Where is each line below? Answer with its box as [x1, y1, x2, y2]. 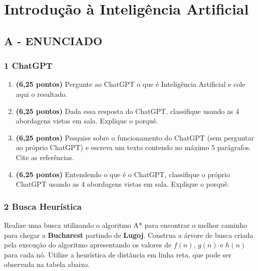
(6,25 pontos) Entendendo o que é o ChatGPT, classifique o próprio [16, 169, 230, 179]
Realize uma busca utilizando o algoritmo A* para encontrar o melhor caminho [4, 219, 247, 230]
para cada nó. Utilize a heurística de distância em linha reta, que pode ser [4, 249, 231, 259]
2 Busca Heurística [4, 200, 82, 212]
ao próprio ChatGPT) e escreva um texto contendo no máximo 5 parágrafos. [16, 142, 251, 153]
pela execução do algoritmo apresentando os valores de [4, 239, 171, 250]
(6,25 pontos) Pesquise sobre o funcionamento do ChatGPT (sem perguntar [16, 132, 254, 143]
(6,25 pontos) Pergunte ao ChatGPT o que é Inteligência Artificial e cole [16, 79, 245, 89]
